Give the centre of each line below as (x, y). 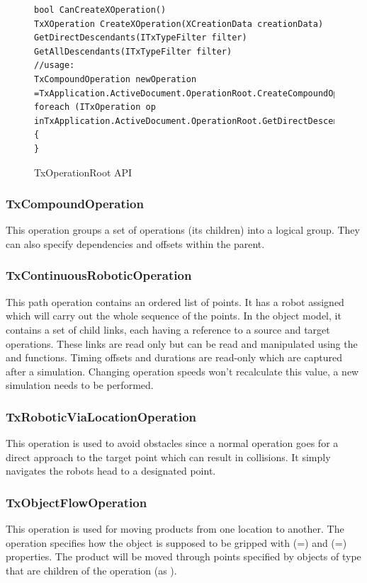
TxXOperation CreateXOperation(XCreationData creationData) (179, 24)
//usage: (55, 66)
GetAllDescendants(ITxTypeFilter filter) (133, 51)
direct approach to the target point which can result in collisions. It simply (168, 457)
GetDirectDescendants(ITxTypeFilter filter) (141, 38)
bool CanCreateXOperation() (100, 10)
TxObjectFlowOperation (77, 502)
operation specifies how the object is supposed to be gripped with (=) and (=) (176, 542)
